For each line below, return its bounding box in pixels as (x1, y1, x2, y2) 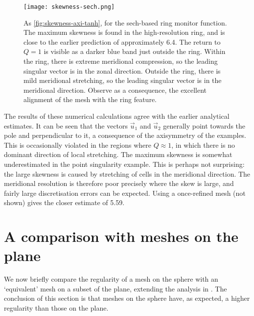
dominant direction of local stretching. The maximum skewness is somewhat (4, 149, 232, 159)
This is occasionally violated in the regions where (4, 139, 151, 150)
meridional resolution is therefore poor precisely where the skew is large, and (4, 178, 234, 188)
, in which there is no (171, 139, 235, 150)
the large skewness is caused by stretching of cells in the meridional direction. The (4, 168, 251, 179)
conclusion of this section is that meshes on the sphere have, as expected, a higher (4, 293, 250, 303)
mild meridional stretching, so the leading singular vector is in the (23, 75, 222, 85)
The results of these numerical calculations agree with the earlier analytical (4, 111, 230, 121)
